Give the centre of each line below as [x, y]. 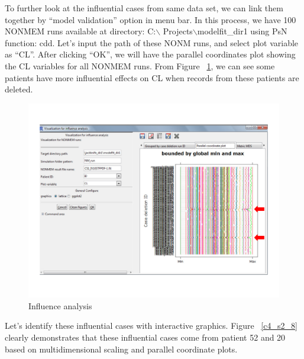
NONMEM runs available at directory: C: [80, 31]
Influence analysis [60, 305]
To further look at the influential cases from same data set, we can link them [144, 8]
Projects [178, 31]
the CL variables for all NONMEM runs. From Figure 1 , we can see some [140, 65]
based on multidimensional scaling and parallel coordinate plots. [121, 349]
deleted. [19, 89]
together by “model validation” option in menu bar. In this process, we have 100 [151, 19]
